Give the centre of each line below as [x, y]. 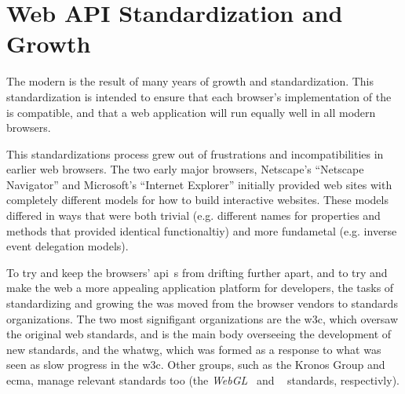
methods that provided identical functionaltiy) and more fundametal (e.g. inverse [202, 230]
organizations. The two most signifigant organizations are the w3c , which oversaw [202, 318]
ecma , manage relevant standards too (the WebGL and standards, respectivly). [203, 380]
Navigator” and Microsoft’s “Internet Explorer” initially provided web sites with [199, 184]
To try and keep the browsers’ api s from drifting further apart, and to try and [197, 272]
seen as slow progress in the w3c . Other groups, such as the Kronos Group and [196, 365]
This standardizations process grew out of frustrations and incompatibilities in [195, 153]
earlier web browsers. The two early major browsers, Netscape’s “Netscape [185, 169]
